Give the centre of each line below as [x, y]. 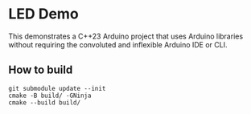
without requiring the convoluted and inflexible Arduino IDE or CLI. [118, 44]
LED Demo [43, 14]
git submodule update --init [57, 88]
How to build [41, 70]
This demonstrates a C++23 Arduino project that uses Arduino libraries [126, 36]
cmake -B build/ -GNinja [50, 96]
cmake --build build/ [45, 102]
